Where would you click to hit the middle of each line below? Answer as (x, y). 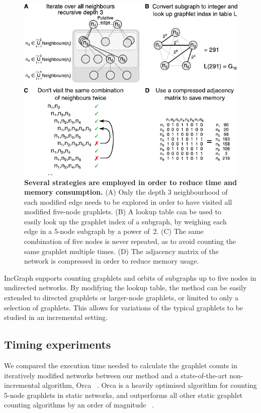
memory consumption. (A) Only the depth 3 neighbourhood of (126, 192)
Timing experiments (58, 344)
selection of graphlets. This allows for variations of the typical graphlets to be (124, 307)
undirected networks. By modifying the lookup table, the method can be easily (125, 287)
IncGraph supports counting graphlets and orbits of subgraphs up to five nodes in (130, 277)
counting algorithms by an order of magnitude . (79, 405)
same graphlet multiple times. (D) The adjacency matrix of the (121, 251)
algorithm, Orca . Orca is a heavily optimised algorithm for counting (149, 385)
